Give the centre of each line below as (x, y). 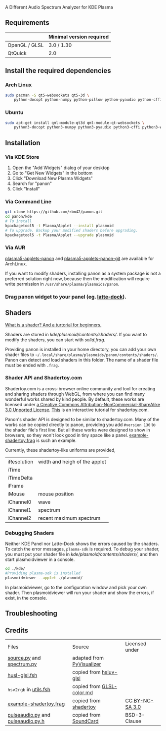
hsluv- (109, 672)
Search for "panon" (32, 183)
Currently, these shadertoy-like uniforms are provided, (61, 450)
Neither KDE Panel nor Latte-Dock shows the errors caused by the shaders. (82, 544)
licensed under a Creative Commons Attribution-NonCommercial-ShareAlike (83, 404)
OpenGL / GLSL (26, 45)
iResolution (21, 462)
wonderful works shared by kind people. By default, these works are (75, 399)
